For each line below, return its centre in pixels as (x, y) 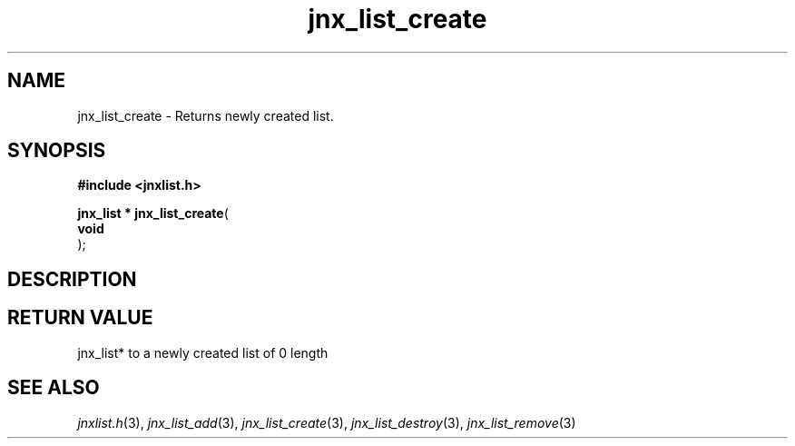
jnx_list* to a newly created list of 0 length (203, 352)
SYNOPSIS (57, 151)
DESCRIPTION (72, 279)
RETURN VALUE (80, 318)
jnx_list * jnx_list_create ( (153, 213)
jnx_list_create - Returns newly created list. (206, 115)
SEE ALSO (54, 388)
